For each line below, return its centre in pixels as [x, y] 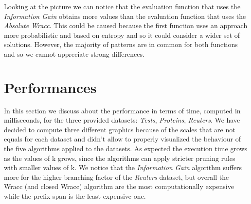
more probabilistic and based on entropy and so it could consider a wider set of [122, 35]
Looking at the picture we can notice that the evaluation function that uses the [122, 6]
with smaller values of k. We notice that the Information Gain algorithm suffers [123, 167]
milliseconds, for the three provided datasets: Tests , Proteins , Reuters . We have [122, 120]
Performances [50, 87]
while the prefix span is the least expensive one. [75, 196]
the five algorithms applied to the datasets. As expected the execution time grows [126, 149]
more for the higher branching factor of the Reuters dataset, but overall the [117, 177]
